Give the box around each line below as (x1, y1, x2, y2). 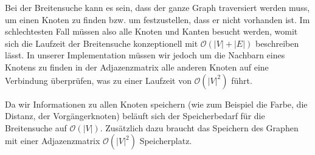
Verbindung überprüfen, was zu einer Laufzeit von (5, 74, 192, 86)
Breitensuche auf (5, 121, 67, 134)
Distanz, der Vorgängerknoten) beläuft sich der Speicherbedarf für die (5, 109, 265, 122)
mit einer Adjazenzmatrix (5, 134, 100, 147)
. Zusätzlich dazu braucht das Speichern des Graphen (100, 121, 299, 134)
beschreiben (255, 36, 299, 49)
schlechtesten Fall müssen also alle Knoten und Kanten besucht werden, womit (5, 25, 298, 38)
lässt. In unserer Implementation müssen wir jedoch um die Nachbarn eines (5, 49, 285, 61)
